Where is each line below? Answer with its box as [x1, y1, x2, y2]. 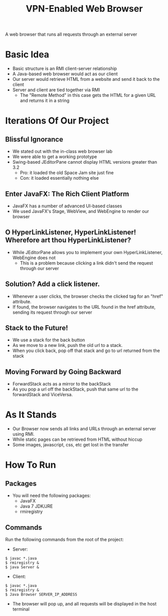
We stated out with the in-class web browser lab [12, 149, 113, 155]
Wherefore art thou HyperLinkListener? [5, 236, 131, 244]
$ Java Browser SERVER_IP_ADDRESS [5, 592, 78, 597]
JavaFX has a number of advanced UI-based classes [12, 203, 122, 209]
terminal [12, 606, 30, 612]
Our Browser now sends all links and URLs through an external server [12, 426, 156, 432]
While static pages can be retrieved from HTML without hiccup [12, 436, 142, 442]
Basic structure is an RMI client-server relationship [12, 66, 117, 72]
